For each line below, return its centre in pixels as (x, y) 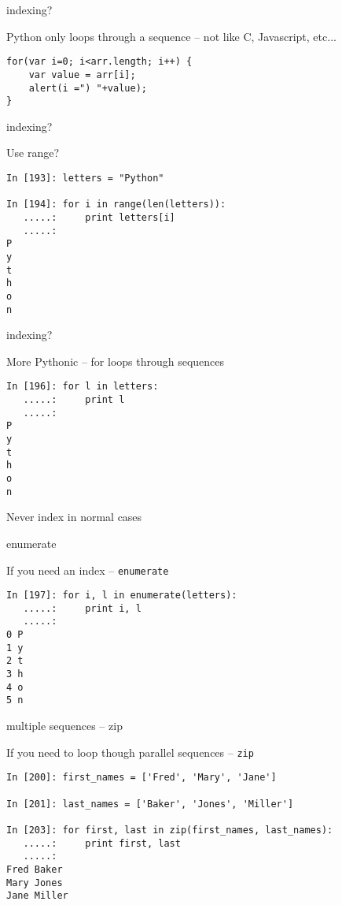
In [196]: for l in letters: (83, 387)
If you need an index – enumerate (88, 570)
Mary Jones (35, 883)
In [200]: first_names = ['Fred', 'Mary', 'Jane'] (142, 778)
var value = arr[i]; (82, 74)
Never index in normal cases (74, 517)
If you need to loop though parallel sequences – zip (130, 752)
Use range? (33, 153)
